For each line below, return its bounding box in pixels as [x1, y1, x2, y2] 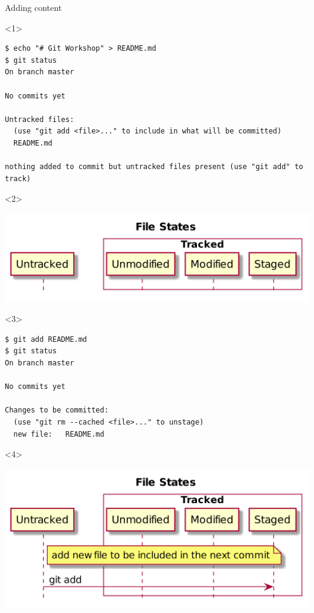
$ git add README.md [5, 335, 88, 344]
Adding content [5, 1, 62, 13]
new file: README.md [13, 429, 104, 438]
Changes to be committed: [5, 406, 109, 415]
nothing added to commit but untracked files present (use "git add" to [5, 162, 303, 172]
